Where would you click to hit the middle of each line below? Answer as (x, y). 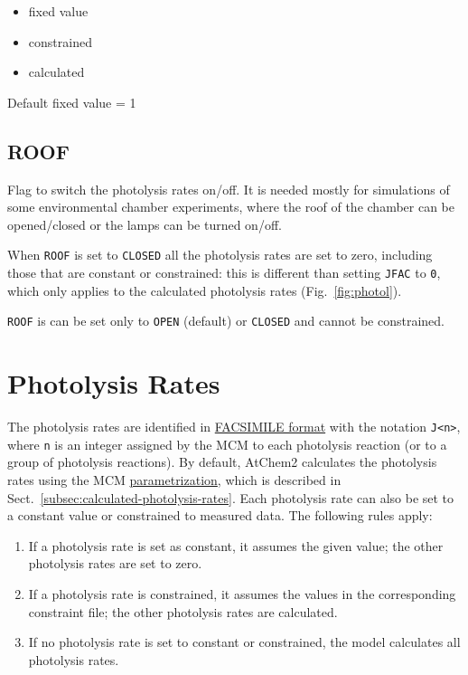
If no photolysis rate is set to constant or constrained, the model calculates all (244, 642)
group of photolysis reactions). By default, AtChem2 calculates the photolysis (222, 462)
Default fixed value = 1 (72, 102)
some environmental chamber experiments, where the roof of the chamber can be (231, 207)
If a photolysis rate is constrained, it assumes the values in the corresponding (242, 593)
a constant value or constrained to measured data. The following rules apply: (220, 515)
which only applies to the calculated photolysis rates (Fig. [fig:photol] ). (205, 290)
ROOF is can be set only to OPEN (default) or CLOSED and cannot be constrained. (226, 321)
